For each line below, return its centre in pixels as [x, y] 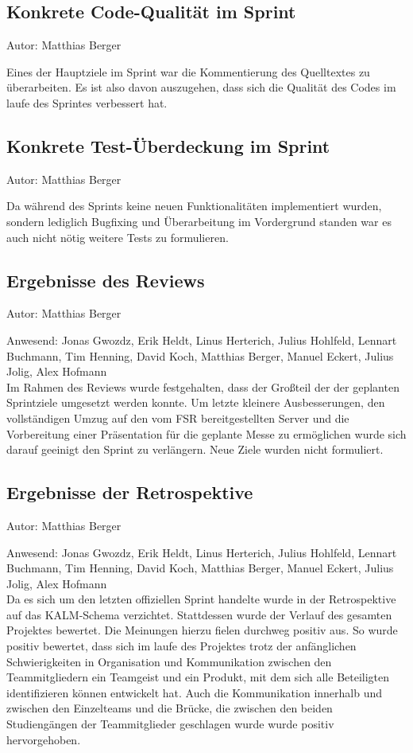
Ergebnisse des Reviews [106, 280]
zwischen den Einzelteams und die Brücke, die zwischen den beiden [170, 708]
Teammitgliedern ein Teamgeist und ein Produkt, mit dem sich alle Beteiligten [198, 677]
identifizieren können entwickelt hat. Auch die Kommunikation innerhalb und [195, 692]
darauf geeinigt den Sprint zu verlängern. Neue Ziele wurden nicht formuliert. [195, 449]
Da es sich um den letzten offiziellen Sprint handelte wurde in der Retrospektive [201, 599]
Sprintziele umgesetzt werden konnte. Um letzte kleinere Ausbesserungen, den [196, 402]
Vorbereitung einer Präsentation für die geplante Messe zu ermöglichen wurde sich [206, 433]
